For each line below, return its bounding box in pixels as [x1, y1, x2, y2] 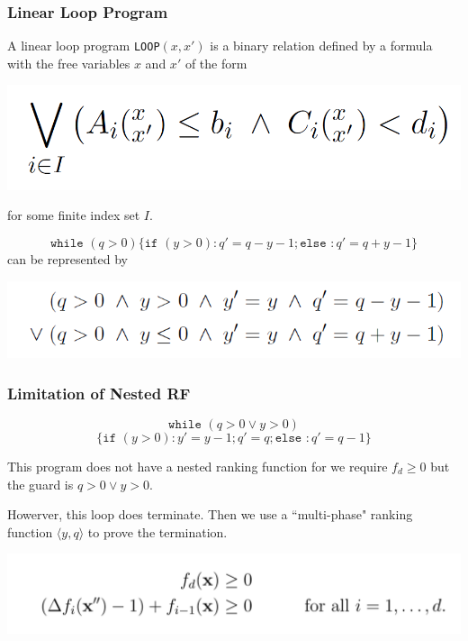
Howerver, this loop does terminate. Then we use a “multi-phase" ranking [7, 505, 413, 524]
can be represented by [7, 249, 128, 268]
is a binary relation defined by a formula [210, 36, 433, 55]
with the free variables [7, 53, 130, 72]
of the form [184, 53, 247, 72]
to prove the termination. [87, 522, 228, 541]
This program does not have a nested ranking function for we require [7, 456, 388, 475]
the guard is [7, 474, 74, 493]
